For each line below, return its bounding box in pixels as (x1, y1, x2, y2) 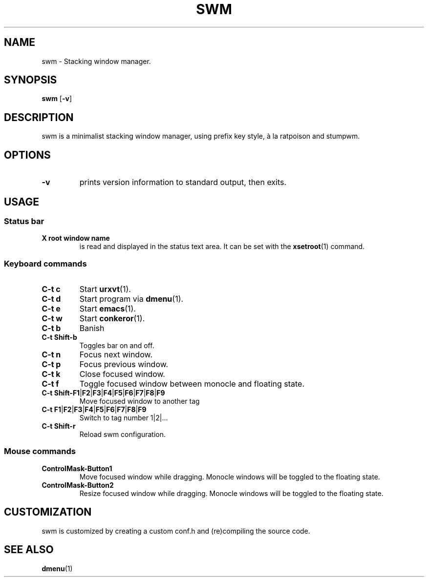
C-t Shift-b (42, 333, 77, 342)
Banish (79, 323, 105, 333)
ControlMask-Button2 (42, 480, 114, 489)
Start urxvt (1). (79, 284, 131, 294)
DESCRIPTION (4, 111, 74, 124)
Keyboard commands (4, 258, 87, 269)
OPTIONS (4, 148, 51, 161)
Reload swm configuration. (79, 430, 166, 439)
